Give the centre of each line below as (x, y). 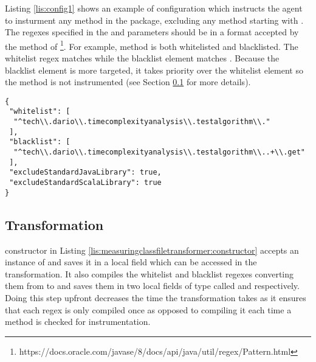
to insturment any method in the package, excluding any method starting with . (154, 20)
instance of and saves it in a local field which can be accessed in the (131, 262)
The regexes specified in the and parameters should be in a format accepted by (152, 32)
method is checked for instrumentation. (78, 322)
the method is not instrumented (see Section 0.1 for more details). (128, 82)
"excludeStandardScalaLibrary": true (85, 183)
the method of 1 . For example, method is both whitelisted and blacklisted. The (152, 45)
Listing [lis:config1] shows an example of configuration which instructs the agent (154, 8)
